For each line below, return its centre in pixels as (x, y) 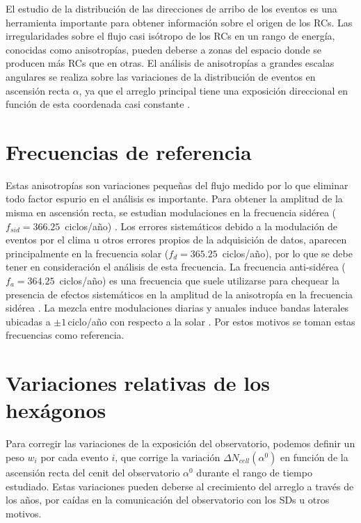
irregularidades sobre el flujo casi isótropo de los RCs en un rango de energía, (170, 36)
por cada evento (74, 457)
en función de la (314, 457)
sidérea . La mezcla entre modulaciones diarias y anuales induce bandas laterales (177, 308)
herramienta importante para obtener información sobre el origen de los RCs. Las (179, 22)
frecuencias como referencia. (65, 335)
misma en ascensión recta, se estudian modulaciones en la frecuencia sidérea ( (171, 212)
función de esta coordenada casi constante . (98, 104)
